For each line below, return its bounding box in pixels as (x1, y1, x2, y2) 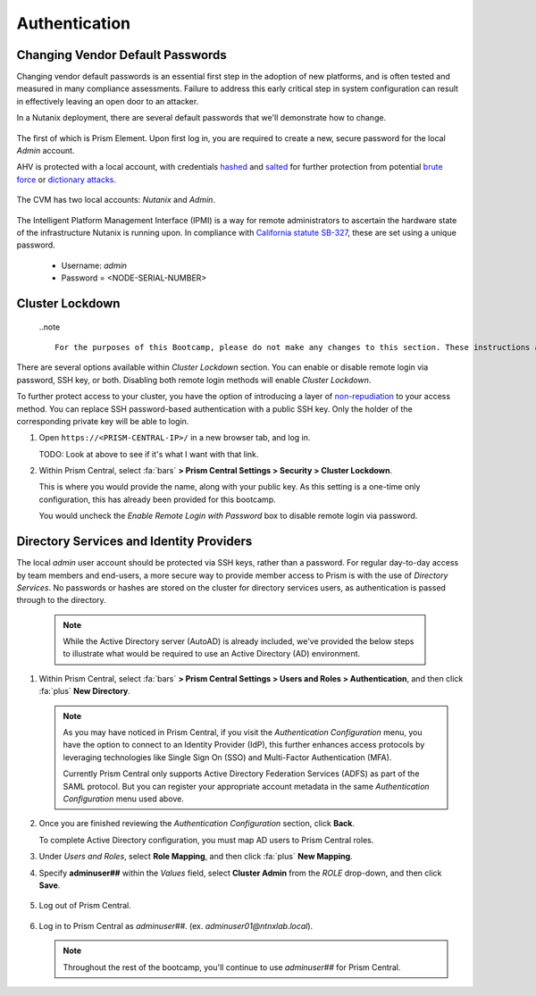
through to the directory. (16, 595, 106, 606)
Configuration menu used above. (63, 793, 185, 804)
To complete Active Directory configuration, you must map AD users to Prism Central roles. (38, 834, 374, 845)
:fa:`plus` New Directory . (38, 686, 131, 697)
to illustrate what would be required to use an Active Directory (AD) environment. (63, 649, 361, 659)
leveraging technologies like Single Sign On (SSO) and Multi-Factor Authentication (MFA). (63, 751, 392, 763)
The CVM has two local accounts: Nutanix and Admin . (16, 195, 216, 205)
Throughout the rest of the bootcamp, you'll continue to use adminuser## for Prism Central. (63, 961, 401, 973)
